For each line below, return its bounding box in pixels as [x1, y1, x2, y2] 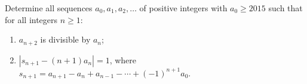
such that [268, 2, 303, 14]
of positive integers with [139, 2, 228, 14]
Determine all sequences [5, 2, 93, 14]
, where [109, 53, 137, 66]
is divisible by [40, 33, 91, 46]
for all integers [5, 13, 58, 25]
